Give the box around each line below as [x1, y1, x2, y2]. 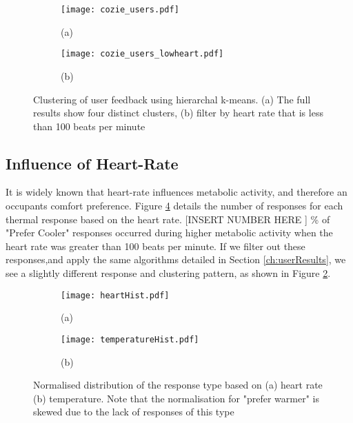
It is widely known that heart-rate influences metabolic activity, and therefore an [6, 185, 347, 199]
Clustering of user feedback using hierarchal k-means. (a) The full [33, 92, 311, 106]
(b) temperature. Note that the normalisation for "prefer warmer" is [33, 391, 320, 405]
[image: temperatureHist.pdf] [61, 334, 199, 344]
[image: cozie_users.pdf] [61, 5, 179, 14]
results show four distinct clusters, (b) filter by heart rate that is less [33, 105, 323, 120]
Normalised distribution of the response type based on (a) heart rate [33, 378, 323, 392]
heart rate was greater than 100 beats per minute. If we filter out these [6, 238, 305, 253]
